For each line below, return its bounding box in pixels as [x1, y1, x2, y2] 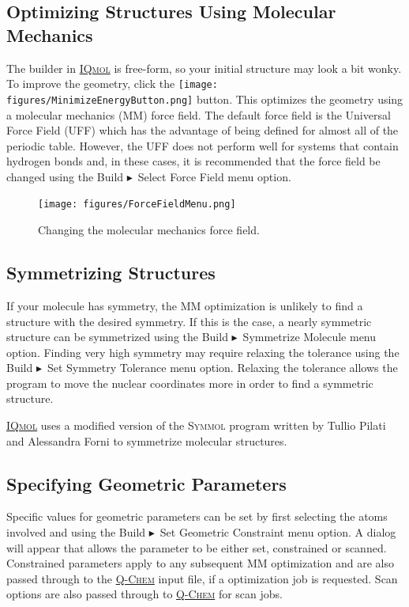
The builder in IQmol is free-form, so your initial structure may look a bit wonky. [6, 59, 402, 76]
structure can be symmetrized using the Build [6, 328, 228, 345]
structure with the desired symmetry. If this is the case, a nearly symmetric [6, 313, 372, 329]
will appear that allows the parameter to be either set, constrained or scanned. [6, 539, 387, 556]
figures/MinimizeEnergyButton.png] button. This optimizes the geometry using [6, 90, 403, 107]
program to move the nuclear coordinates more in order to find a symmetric [6, 374, 373, 391]
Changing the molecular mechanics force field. [38, 222, 260, 238]
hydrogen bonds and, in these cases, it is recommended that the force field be [6, 153, 381, 169]
